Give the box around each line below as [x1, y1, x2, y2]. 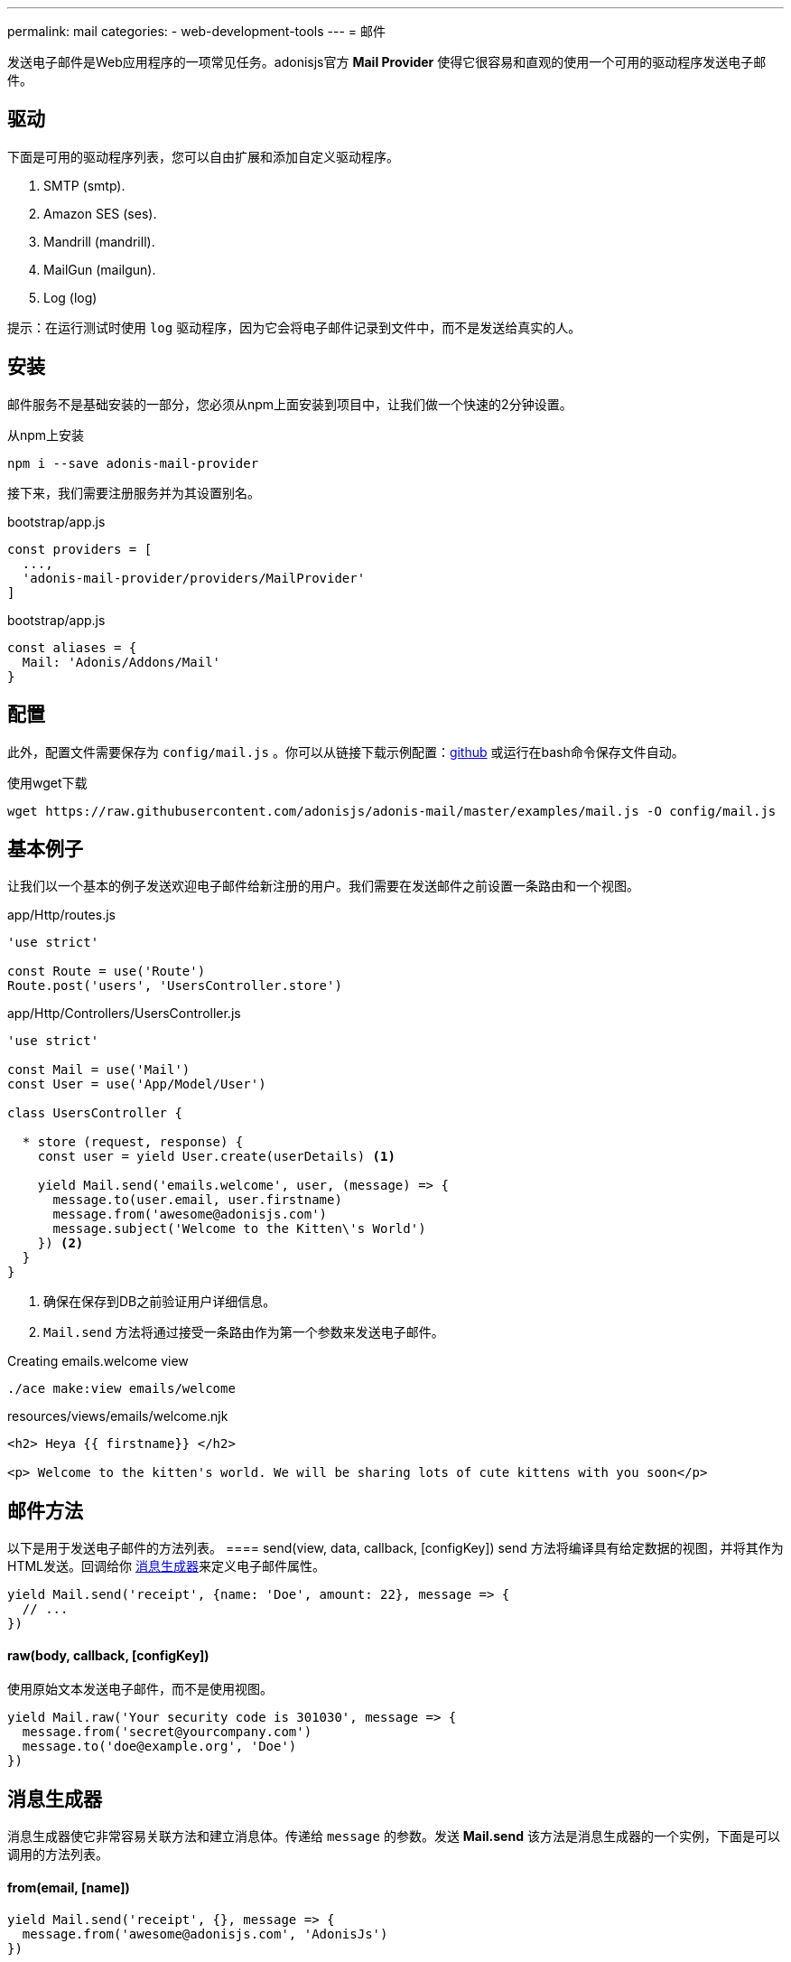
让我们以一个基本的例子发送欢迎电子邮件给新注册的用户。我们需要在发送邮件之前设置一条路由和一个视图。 [7, 878, 639, 894]
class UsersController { [7, 1106, 182, 1121]
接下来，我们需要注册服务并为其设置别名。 [7, 484, 260, 500]
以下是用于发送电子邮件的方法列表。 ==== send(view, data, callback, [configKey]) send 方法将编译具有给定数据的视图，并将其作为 [7, 1540, 784, 1556]
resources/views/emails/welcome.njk [7, 1408, 228, 1425]
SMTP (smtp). [43, 177, 126, 193]
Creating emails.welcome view [7, 1353, 189, 1369]
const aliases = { [7, 640, 137, 655]
